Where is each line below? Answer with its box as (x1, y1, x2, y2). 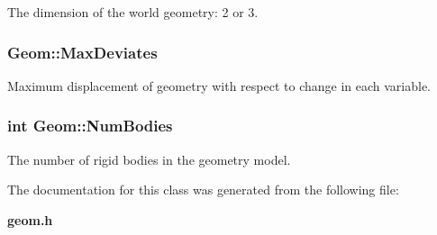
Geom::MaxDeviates (7, 41, 158, 63)
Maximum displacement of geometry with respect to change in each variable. (7, 76, 432, 95)
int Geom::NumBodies (7, 114, 173, 137)
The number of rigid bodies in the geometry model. (7, 149, 291, 168)
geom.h (7, 210, 53, 229)
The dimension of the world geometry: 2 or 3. (7, 3, 259, 21)
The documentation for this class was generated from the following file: (7, 180, 399, 199)
